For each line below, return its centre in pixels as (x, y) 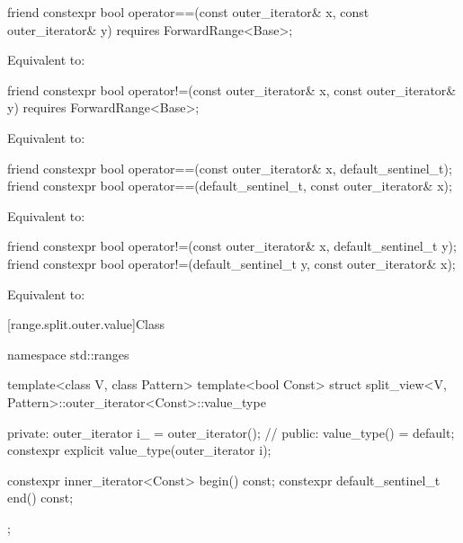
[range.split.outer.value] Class (86, 324)
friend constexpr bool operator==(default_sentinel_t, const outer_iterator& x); (230, 186)
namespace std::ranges (68, 354)
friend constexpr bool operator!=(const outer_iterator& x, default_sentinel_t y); (232, 246)
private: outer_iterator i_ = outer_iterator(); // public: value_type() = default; (231, 432)
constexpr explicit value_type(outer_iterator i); (139, 450)
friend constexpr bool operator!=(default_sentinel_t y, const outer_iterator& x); (231, 263)
